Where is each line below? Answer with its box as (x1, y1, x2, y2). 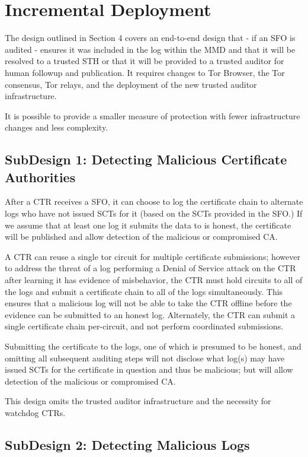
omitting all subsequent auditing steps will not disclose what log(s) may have (5, 351, 285, 364)
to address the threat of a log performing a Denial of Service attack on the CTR (5, 262, 296, 274)
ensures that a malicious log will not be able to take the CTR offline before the (5, 297, 292, 309)
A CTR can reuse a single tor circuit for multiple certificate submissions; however (5, 250, 300, 262)
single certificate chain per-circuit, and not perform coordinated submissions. (5, 320, 284, 332)
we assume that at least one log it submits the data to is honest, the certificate (5, 218, 291, 231)
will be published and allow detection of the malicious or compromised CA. (5, 230, 278, 243)
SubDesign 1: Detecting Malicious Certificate (5, 150, 287, 169)
